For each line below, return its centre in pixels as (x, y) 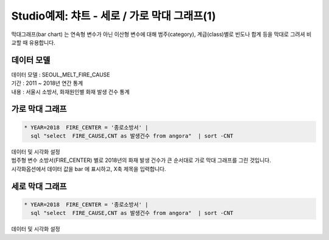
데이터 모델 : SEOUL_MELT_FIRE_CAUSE (61, 75)
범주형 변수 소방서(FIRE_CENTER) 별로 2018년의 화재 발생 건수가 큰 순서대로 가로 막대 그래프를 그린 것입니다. (141, 160)
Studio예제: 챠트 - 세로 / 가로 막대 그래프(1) (114, 16)
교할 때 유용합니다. (33, 42)
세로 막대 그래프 (39, 186)
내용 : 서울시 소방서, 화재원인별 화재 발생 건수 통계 (71, 92)
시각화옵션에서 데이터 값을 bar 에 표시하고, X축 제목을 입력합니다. (89, 169)
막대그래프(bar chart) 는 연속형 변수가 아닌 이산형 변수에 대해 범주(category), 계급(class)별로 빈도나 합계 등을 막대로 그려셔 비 (161, 34)
